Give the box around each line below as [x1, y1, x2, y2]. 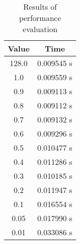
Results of [23, 1, 57, 12]
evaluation [22, 23, 58, 35]
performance [19, 12, 61, 23]
